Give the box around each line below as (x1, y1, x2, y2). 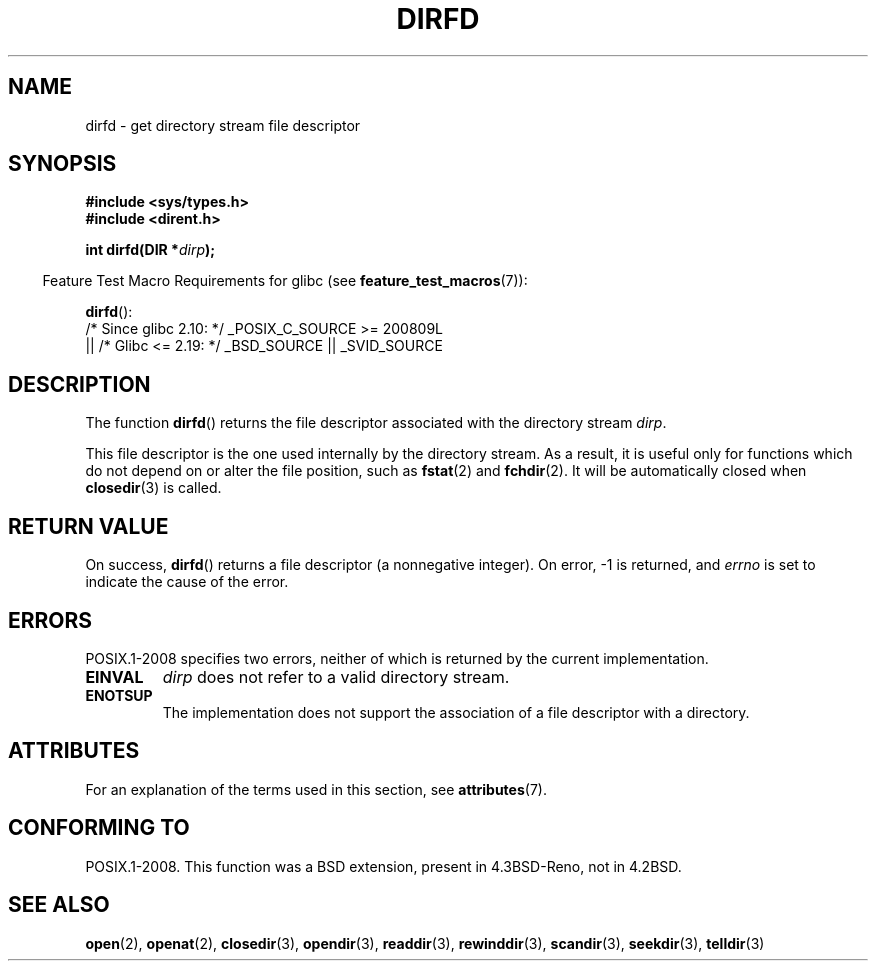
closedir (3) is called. (85, 479, 222, 497)
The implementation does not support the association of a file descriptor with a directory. (162, 703, 750, 721)
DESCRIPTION (8, 371, 151, 397)
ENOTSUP (85, 686, 153, 704)
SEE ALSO (8, 892, 110, 918)
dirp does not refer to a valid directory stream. (162, 666, 510, 687)
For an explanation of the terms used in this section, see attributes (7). (85, 780, 547, 798)
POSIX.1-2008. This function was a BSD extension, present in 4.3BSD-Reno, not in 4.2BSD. (85, 857, 682, 875)
